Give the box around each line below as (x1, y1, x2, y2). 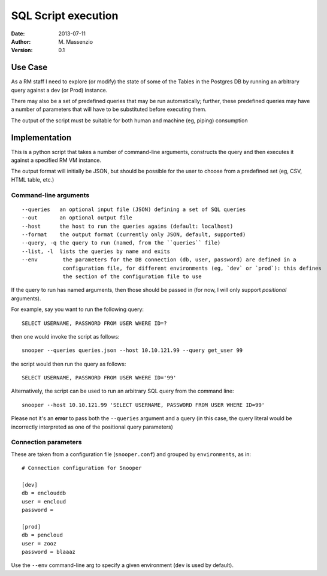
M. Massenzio (58, 38, 93, 45)
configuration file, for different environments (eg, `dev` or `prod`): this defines (62, 264, 322, 272)
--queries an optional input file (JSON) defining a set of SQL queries (22, 206, 246, 213)
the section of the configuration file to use (62, 273, 202, 280)
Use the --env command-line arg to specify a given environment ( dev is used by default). (11, 562, 234, 569)
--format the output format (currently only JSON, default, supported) (22, 231, 246, 238)
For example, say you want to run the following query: (11, 306, 144, 313)
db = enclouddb (22, 490, 66, 497)
